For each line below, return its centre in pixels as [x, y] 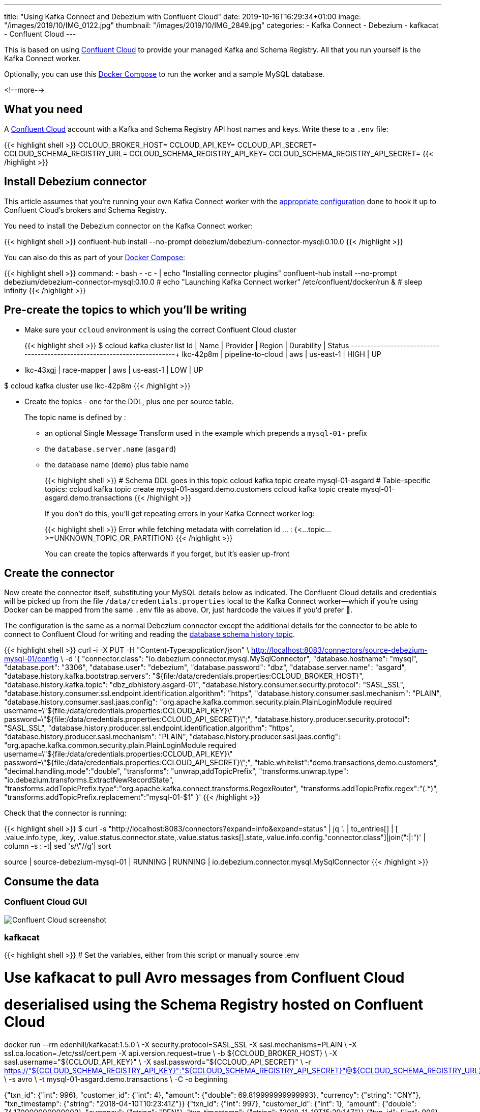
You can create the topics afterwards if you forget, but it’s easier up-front [167, 553]
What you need [43, 109]
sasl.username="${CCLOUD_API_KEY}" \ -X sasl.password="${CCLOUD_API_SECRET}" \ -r [158, 1062]
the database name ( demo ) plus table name [117, 464]
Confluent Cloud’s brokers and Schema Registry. [85, 210]
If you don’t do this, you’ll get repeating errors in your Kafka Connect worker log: [180, 513]
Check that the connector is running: [65, 813]
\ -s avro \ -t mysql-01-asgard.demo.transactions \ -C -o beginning [116, 1079]
